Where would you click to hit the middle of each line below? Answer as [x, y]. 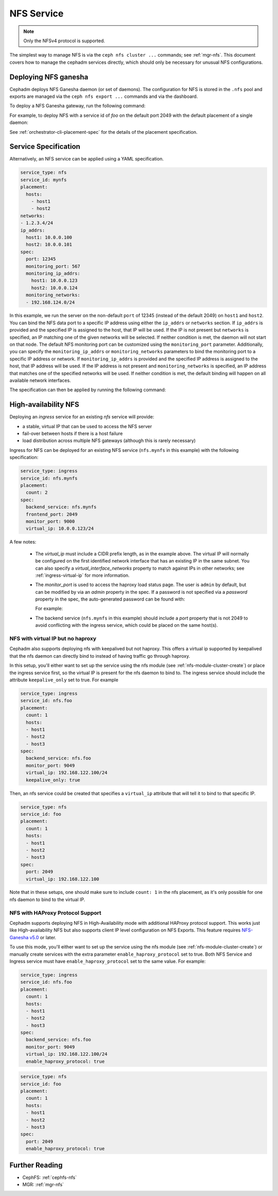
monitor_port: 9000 [50, 521]
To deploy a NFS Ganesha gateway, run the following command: [77, 106]
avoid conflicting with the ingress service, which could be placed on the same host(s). [127, 625]
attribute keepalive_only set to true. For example [64, 680]
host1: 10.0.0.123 [54, 281]
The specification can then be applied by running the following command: [88, 390]
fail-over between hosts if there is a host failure [73, 434]
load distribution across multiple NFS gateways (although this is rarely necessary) [109, 441]
